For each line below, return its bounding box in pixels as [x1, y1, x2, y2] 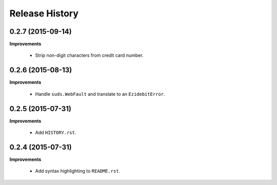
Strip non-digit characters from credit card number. [35, 52, 144, 58]
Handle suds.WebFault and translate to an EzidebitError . [35, 91, 165, 97]
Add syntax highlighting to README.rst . [35, 168, 121, 174]
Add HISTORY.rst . [35, 130, 76, 136]
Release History [9, 8, 79, 19]
